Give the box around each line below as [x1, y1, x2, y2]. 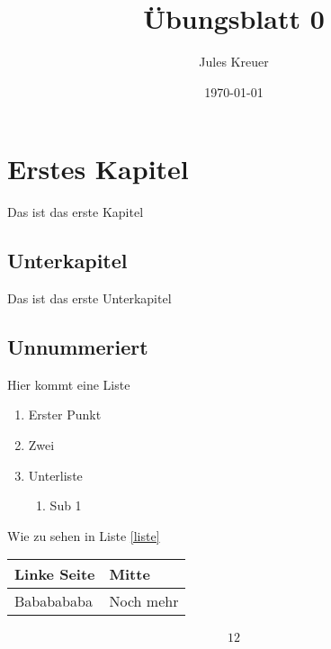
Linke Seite [14, 563, 95, 585]
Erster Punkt [28, 405, 102, 424]
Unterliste [28, 465, 83, 484]
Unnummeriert [7, 333, 148, 361]
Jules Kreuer [199, 52, 269, 71]
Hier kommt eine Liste [7, 374, 130, 393]
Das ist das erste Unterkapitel [7, 289, 172, 308]
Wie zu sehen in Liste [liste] [7, 526, 160, 545]
